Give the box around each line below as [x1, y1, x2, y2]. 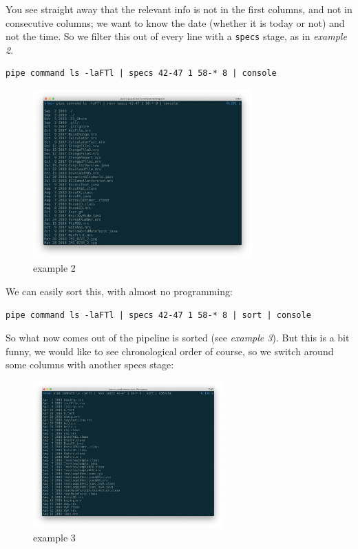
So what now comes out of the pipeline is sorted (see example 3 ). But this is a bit [6, 330, 350, 345]
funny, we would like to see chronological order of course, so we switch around [6, 343, 334, 358]
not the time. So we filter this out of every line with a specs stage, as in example [6, 29, 347, 43]
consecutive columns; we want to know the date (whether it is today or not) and [6, 15, 345, 30]
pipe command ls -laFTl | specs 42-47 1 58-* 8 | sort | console [6, 310, 311, 320]
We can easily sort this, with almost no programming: [6, 283, 233, 298]
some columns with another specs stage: [6, 357, 174, 372]
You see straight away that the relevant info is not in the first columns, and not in [6, 2, 352, 16]
